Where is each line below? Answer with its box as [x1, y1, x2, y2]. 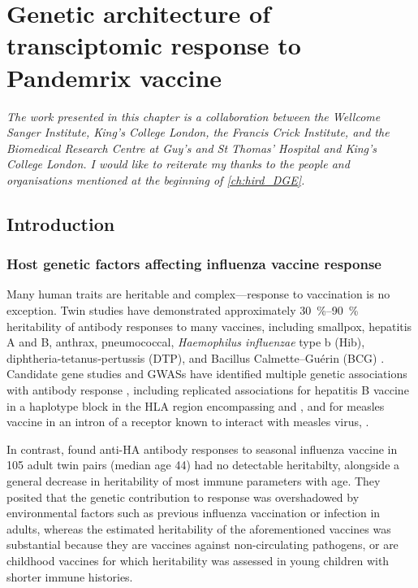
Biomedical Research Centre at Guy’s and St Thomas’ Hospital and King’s [6, 139, 377, 156]
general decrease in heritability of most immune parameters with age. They [6, 473, 381, 489]
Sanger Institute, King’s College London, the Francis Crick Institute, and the [6, 124, 390, 141]
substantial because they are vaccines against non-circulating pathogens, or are [6, 536, 399, 553]
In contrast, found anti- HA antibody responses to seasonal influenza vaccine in [6, 440, 398, 457]
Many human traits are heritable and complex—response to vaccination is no [6, 285, 390, 303]
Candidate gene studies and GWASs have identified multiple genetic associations [6, 365, 407, 382]
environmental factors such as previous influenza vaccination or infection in [6, 504, 381, 521]
